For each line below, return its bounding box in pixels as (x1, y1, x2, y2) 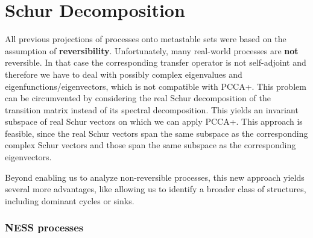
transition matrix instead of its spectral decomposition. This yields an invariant (5, 103, 299, 116)
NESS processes (5, 220, 84, 235)
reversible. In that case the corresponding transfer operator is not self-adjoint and (5, 56, 306, 69)
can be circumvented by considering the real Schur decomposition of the (5, 92, 271, 104)
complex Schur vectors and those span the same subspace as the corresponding (5, 139, 296, 151)
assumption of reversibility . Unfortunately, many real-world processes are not (5, 44, 299, 57)
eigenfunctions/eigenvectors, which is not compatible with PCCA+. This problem (5, 80, 306, 92)
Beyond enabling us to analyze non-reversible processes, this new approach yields (5, 171, 305, 183)
